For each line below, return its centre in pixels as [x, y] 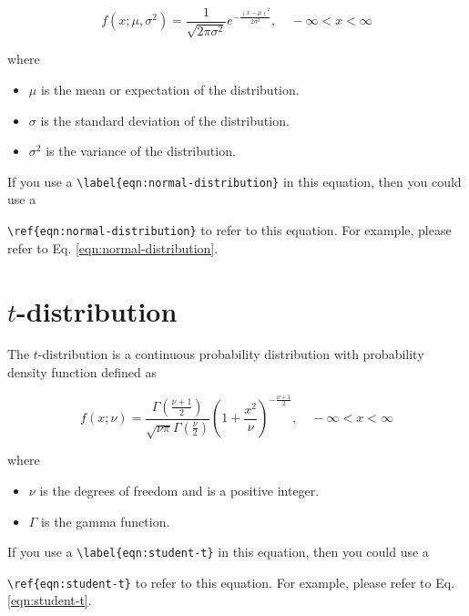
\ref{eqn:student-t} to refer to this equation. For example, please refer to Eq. [231, 582]
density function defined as [82, 372]
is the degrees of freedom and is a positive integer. [179, 490]
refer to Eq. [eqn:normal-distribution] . [113, 247]
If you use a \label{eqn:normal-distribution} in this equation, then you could [234, 181]
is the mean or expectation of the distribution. [170, 90]
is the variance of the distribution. [141, 151]
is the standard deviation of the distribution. [165, 120]
